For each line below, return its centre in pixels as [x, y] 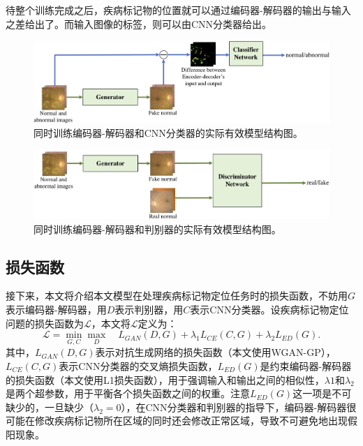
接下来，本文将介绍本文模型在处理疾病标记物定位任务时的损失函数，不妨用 [177, 296]
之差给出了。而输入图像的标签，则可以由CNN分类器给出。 [139, 23]
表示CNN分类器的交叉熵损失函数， [138, 365]
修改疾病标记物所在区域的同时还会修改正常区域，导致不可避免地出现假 [196, 421]
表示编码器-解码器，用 [56, 309]
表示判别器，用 [149, 309]
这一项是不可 [322, 393]
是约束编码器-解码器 [306, 365]
